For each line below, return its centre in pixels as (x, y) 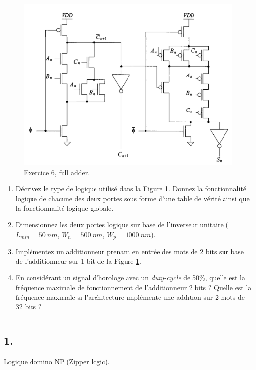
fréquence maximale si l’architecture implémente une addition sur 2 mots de (130, 297)
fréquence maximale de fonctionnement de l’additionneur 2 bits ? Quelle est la (133, 287)
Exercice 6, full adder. (57, 172)
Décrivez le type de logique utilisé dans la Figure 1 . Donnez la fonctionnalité (131, 189)
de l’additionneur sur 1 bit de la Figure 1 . (78, 261)
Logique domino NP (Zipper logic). (57, 361)
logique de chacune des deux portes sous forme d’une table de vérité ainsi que (132, 198)
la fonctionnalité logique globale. (64, 208)
